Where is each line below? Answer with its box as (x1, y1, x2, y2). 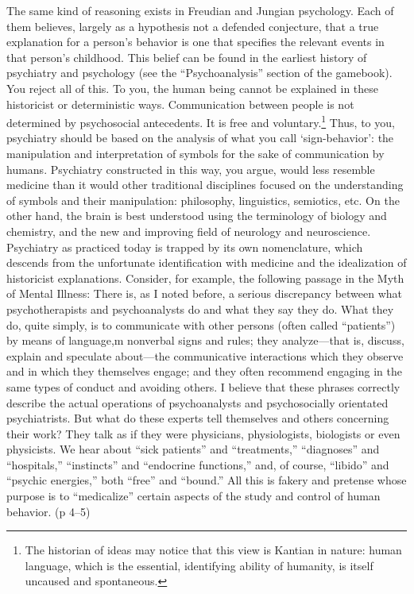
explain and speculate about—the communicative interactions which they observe (6, 347, 404, 364)
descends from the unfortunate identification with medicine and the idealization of (6, 254, 407, 271)
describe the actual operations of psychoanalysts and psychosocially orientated (6, 394, 389, 411)
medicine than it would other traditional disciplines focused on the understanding (6, 176, 404, 193)
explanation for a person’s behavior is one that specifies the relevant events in (6, 33, 385, 50)
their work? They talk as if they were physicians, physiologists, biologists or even (6, 425, 400, 442)
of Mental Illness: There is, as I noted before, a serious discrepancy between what (6, 285, 403, 302)
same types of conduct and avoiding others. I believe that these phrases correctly (6, 378, 400, 395)
